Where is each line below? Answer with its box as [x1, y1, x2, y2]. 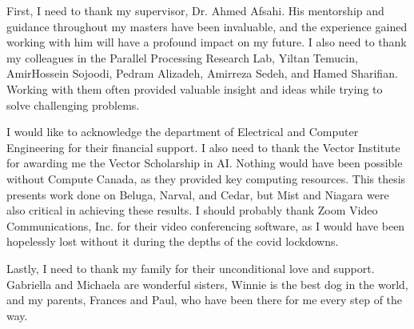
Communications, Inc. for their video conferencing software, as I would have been [6, 217, 405, 234]
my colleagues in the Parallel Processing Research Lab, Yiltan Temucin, [6, 49, 358, 66]
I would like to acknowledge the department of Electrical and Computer [6, 123, 359, 140]
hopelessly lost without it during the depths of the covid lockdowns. [6, 233, 339, 250]
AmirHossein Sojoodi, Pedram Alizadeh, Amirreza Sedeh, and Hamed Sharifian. [6, 65, 398, 82]
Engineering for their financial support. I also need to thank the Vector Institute [6, 138, 400, 155]
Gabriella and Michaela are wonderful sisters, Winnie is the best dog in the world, [6, 275, 408, 292]
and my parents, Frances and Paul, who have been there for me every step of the [6, 291, 403, 308]
